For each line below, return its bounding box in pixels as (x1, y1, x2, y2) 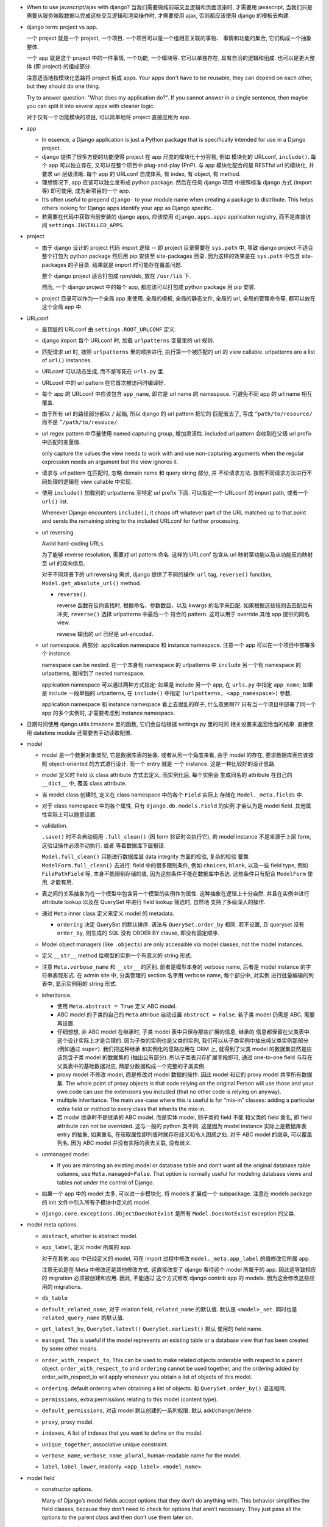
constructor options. (41, 1485, 93, 1493)
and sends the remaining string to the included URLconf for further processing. (41, 517, 241, 525)
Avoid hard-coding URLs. (41, 540, 105, 547)
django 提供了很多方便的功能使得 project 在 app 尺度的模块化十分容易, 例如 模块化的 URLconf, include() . (41, 153, 310, 160)
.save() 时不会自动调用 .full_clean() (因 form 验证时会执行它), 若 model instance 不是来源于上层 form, (41, 833, 311, 840)
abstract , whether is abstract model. (41, 1232, 138, 1239)
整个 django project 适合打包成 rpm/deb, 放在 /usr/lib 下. (41, 272, 191, 279)
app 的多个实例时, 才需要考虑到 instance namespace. (41, 709, 175, 716)
